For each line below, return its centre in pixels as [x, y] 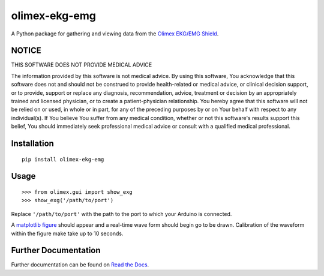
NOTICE [26, 51]
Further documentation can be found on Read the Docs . [80, 265]
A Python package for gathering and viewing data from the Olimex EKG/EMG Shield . [115, 34]
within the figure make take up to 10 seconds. [67, 233]
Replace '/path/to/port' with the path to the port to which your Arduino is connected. [121, 214]
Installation [32, 143]
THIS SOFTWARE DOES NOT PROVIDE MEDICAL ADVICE [82, 65]
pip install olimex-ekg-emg [63, 159]
